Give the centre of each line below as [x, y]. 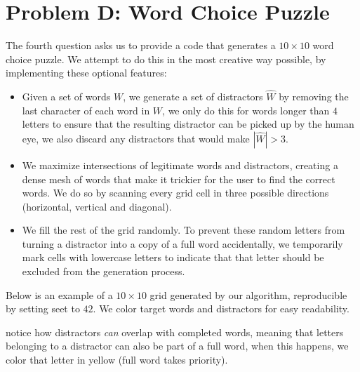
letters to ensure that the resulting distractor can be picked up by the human [188, 124]
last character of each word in [86, 110]
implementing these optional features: [86, 73]
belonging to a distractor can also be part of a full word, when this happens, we [177, 346]
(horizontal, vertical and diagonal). [97, 206]
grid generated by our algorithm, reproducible [248, 294]
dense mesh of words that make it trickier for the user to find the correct [179, 179]
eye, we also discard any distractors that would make [136, 138]
